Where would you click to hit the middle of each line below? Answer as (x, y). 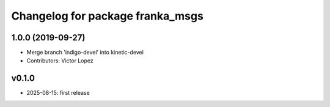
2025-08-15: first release (58, 93)
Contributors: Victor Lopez (60, 61)
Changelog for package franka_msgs (108, 16)
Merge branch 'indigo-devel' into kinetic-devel (85, 53)
